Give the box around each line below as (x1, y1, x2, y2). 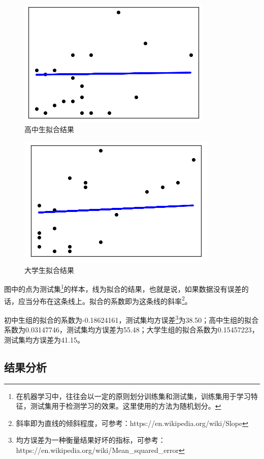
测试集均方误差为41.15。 (4, 334, 84, 345)
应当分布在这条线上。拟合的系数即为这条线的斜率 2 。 (18, 294, 192, 306)
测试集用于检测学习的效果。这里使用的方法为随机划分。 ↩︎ (30, 401, 221, 411)
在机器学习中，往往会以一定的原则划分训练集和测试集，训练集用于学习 (16, 390, 251, 401)
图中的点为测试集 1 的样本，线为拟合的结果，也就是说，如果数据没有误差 (4, 282, 242, 294)
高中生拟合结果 (24, 124, 74, 134)
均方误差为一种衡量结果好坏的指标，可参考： (16, 435, 166, 445)
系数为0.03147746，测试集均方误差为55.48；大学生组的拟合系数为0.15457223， (4, 324, 259, 335)
